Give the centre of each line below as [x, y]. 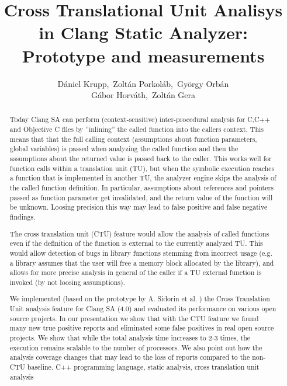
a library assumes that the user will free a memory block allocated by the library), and [142, 262]
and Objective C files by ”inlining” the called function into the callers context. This [137, 129]
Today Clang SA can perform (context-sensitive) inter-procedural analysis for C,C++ [140, 119]
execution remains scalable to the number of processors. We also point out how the [136, 347]
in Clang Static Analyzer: [143, 32]
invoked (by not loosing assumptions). [67, 282]
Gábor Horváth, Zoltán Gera [143, 95]
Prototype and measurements [143, 55]
